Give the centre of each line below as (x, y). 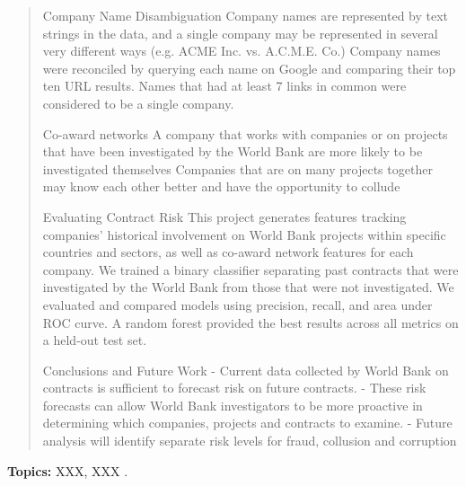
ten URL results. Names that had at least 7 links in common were (224, 86)
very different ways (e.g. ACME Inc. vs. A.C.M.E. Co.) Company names (242, 51)
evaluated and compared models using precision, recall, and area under (237, 304)
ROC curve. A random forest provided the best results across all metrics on (251, 322)
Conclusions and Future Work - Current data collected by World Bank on (246, 370)
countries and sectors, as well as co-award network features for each (228, 252)
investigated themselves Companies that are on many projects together (237, 168)
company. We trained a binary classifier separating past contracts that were (251, 269)
